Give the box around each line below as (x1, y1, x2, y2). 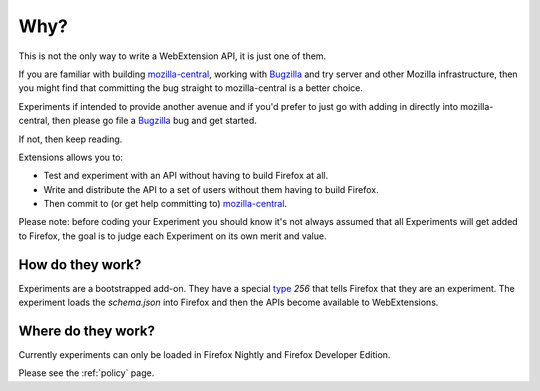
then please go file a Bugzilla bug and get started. (51, 115, 257, 127)
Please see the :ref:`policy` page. (18, 367, 155, 379)
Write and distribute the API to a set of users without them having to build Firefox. (43, 183, 379, 195)
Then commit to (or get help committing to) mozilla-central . (43, 198, 288, 210)
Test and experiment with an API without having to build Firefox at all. (43, 170, 329, 182)
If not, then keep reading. (18, 133, 123, 145)
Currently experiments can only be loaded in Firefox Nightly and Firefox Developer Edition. (18, 349, 391, 361)
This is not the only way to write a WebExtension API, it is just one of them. (18, 50, 327, 62)
